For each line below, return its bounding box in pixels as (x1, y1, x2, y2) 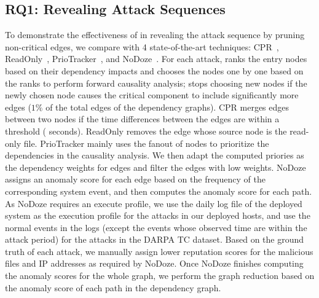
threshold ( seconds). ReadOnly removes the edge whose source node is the (5, 124, 287, 137)
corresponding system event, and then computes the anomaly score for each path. (5, 184, 312, 197)
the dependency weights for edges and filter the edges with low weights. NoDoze (5, 160, 306, 173)
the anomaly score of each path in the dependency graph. (5, 281, 221, 294)
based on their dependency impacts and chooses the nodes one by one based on (5, 64, 304, 77)
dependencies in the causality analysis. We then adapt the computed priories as (5, 149, 304, 162)
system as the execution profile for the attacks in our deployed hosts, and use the (5, 209, 310, 222)
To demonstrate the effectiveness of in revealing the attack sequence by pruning (5, 28, 305, 41)
